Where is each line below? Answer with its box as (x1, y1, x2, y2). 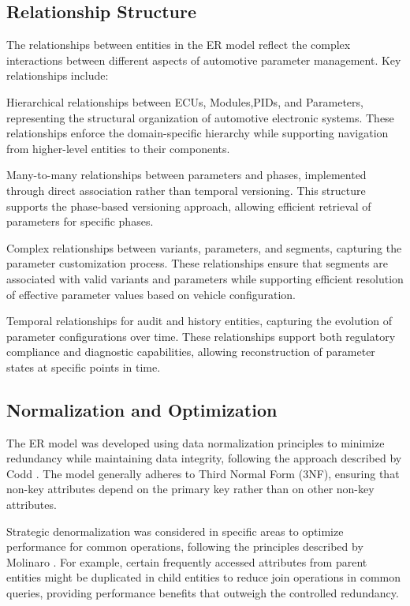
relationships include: (6, 67, 109, 84)
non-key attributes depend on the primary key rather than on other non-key (6, 481, 375, 497)
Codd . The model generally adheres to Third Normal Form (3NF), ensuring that (6, 465, 400, 481)
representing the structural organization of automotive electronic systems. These (6, 109, 394, 125)
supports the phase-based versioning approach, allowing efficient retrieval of (6, 197, 371, 214)
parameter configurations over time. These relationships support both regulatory (6, 327, 396, 344)
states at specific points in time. (6, 358, 161, 375)
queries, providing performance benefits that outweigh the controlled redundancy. (6, 585, 399, 601)
